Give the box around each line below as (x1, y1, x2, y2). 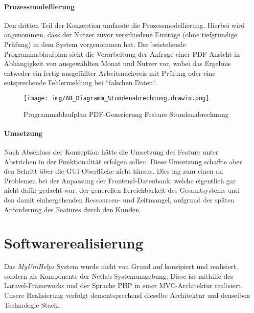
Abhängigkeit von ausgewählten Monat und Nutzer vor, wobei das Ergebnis (4, 58, 231, 68)
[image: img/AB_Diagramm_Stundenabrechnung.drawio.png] (23, 94, 209, 102)
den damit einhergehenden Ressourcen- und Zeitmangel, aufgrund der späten (4, 194, 234, 204)
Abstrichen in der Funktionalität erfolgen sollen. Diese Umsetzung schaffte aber (4, 156, 242, 166)
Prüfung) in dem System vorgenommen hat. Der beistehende (4, 39, 186, 49)
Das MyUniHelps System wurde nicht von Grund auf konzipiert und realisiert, (4, 261, 238, 271)
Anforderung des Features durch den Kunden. (4, 204, 141, 214)
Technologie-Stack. (4, 299, 60, 310)
